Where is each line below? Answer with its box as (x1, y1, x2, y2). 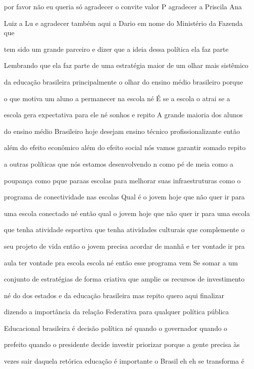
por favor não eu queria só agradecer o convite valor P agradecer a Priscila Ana (4, 1, 242, 11)
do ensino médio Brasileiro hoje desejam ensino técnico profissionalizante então (4, 126, 240, 136)
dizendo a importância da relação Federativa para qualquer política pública (4, 306, 229, 317)
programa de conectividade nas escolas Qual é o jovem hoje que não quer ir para (4, 192, 245, 202)
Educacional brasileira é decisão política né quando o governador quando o (4, 323, 228, 333)
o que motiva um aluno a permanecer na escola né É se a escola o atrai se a (4, 93, 230, 103)
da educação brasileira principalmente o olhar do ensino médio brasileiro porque (4, 76, 243, 87)
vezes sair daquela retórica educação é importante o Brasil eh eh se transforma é (4, 356, 244, 366)
